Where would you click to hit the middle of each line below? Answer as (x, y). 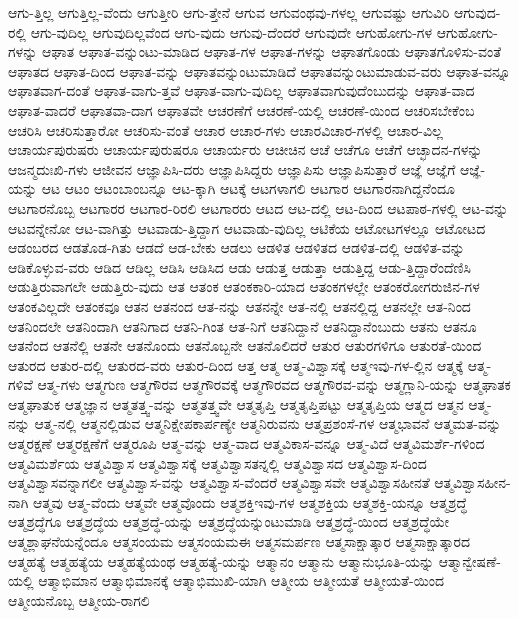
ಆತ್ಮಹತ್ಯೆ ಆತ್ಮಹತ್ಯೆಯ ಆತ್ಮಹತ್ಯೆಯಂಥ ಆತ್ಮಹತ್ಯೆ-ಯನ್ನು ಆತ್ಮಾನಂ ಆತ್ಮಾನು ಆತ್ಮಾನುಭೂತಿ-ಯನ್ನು (221, 560)
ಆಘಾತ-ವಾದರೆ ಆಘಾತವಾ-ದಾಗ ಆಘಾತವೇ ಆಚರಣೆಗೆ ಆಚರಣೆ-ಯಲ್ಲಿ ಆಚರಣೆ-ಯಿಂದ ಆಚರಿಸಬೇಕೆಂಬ (241, 109)
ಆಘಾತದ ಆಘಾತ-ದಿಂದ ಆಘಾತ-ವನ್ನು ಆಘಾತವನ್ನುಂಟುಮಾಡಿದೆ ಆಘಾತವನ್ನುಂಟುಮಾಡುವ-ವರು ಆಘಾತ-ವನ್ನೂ (259, 70)
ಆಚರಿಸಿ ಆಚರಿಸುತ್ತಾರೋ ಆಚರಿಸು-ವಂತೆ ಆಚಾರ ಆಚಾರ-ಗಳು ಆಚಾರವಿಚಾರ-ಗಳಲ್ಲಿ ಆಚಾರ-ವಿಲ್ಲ (225, 129)
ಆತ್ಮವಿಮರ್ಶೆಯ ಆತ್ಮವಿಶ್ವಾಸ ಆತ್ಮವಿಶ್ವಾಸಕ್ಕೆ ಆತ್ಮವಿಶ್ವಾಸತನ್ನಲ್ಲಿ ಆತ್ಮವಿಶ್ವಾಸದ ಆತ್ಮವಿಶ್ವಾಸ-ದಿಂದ (217, 462)
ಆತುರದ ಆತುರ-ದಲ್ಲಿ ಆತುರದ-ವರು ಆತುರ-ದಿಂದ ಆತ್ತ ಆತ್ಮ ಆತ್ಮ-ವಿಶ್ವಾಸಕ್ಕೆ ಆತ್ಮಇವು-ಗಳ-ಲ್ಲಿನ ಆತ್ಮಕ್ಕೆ (236, 364)
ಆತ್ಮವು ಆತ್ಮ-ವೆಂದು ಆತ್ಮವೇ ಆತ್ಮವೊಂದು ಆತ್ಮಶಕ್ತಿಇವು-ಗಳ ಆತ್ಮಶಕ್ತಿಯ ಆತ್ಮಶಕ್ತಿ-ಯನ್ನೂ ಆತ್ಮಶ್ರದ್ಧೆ (250, 501)
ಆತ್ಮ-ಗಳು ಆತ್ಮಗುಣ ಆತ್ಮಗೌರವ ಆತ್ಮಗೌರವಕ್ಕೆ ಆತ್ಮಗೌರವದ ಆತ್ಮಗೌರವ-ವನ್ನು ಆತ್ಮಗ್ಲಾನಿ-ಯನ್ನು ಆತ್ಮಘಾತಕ (274, 384)
